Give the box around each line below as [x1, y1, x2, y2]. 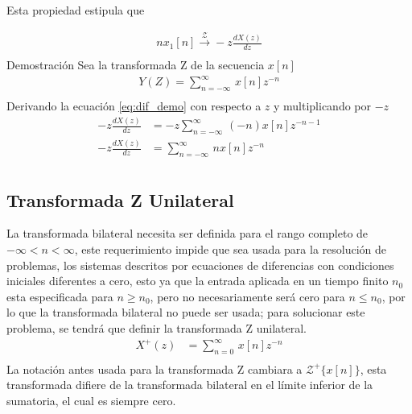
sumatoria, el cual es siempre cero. [6, 392, 176, 409]
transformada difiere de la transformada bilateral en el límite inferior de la [6, 376, 373, 393]
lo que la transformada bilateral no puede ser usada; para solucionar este [6, 304, 365, 321]
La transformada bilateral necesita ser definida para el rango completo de [6, 225, 369, 242]
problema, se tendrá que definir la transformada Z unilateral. [6, 319, 307, 336]
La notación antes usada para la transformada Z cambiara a [6, 360, 303, 377]
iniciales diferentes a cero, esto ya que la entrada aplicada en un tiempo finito [6, 272, 389, 289]
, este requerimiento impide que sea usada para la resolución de [74, 240, 387, 257]
